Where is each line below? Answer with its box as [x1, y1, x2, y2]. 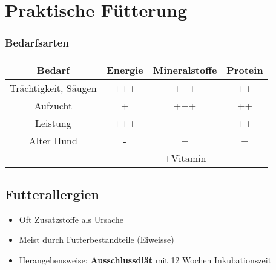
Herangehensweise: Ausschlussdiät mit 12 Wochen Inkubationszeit [19, 253, 272, 266]
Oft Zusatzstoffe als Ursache [19, 213, 123, 225]
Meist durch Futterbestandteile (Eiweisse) [19, 233, 174, 246]
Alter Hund [28, 133, 77, 147]
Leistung [34, 115, 71, 130]
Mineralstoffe [153, 62, 217, 77]
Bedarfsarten [5, 35, 69, 50]
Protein [226, 62, 263, 77]
